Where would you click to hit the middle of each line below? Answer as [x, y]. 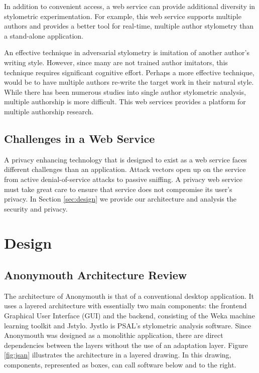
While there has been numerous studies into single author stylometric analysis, [125, 91]
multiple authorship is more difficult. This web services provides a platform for [125, 102]
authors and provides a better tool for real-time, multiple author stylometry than [129, 26]
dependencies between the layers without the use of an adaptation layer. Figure [126, 345]
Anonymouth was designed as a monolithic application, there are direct [114, 335]
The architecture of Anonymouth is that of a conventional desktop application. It [129, 296]
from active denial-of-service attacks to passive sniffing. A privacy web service [123, 179]
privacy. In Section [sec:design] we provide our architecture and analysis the [120, 199]
